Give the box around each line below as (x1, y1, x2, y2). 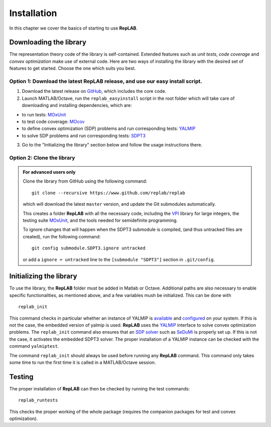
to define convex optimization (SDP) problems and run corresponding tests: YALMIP (22, 125, 196, 131)
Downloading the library (9, 38, 86, 47)
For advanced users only (23, 169, 76, 175)
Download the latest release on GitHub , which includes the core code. (22, 88, 167, 94)
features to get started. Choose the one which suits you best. (9, 65, 136, 71)
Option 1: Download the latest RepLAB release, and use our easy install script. (9, 78, 203, 85)
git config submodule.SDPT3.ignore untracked (32, 245, 146, 251)
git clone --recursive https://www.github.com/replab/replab (32, 190, 185, 196)
